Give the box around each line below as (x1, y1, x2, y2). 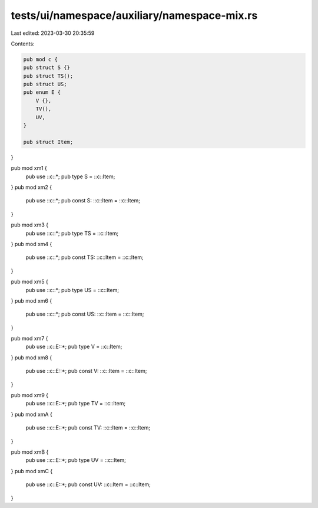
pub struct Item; (23, 139, 74, 145)
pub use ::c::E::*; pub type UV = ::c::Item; (25, 457, 127, 464)
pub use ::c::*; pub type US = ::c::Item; (25, 286, 119, 293)
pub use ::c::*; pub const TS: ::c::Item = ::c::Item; (25, 254, 144, 261)
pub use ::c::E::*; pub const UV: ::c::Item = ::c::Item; (25, 481, 151, 488)
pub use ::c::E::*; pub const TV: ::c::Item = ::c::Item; (25, 424, 150, 431)
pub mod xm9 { (11, 392, 49, 399)
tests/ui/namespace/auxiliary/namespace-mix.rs (11, 9, 258, 22)
